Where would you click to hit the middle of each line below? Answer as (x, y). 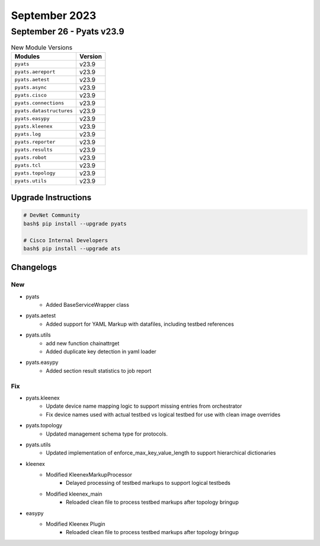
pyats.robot (31, 158)
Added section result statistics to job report (99, 370)
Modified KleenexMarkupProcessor (89, 475)
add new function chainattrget (83, 343)
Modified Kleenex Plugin (76, 524)
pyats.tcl (28, 165)
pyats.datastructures (44, 111)
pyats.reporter (35, 142)
